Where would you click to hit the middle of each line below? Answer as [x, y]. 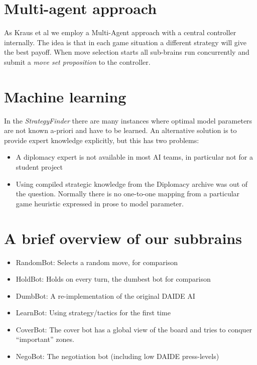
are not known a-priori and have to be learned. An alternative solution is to [120, 130]
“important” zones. [45, 339]
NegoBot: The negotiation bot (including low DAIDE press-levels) [117, 356]
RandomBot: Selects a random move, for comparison [97, 262]
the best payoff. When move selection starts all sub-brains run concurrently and [127, 52]
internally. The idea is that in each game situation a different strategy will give [125, 42]
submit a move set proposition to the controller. [77, 62]
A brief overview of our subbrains [123, 238]
